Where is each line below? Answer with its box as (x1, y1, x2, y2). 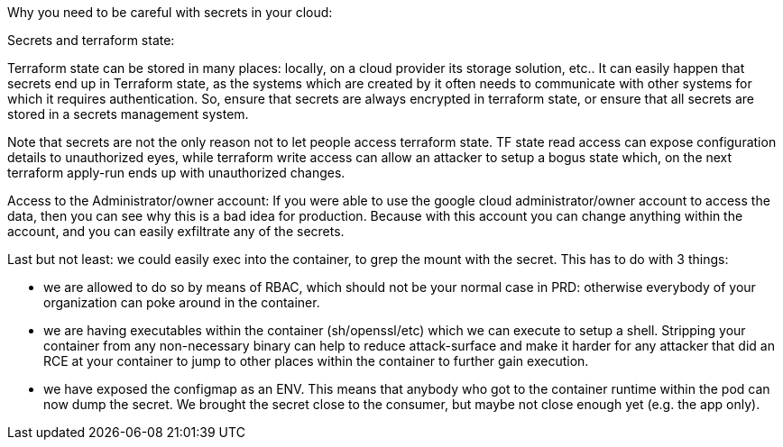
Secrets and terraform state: (7, 32, 175, 48)
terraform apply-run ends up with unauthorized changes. (7, 165, 345, 180)
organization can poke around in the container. (43, 295, 320, 310)
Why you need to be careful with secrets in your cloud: (7, 5, 333, 20)
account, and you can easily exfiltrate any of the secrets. (7, 223, 345, 239)
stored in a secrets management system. (7, 106, 249, 122)
